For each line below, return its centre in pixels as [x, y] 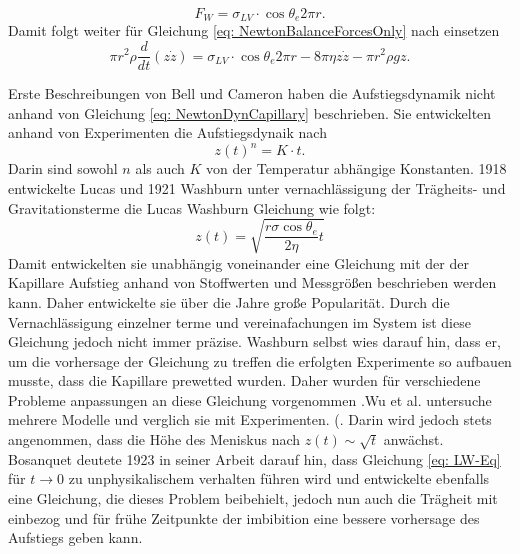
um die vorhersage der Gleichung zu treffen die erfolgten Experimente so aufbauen [260, 360]
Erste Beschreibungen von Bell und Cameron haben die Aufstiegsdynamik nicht [252, 93]
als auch [160, 168]
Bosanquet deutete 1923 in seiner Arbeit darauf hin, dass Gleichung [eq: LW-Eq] [254, 458]
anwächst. [413, 439]
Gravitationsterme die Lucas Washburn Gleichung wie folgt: [192, 207]
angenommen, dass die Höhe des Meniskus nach [154, 439]
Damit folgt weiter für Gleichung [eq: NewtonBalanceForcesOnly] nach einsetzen [254, 30]
